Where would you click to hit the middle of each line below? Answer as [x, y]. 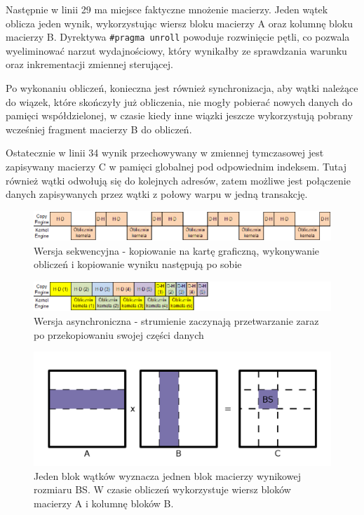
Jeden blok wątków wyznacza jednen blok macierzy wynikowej [167, 475]
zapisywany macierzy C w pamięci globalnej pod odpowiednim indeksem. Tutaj [176, 166]
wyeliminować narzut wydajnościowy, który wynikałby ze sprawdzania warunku [176, 50]
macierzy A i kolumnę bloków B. [104, 503]
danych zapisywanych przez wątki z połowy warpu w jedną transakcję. [157, 194]
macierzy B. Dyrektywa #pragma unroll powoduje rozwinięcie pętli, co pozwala [178, 37]
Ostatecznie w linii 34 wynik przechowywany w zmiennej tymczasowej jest [165, 153]
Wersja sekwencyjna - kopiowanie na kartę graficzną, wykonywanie [177, 250]
